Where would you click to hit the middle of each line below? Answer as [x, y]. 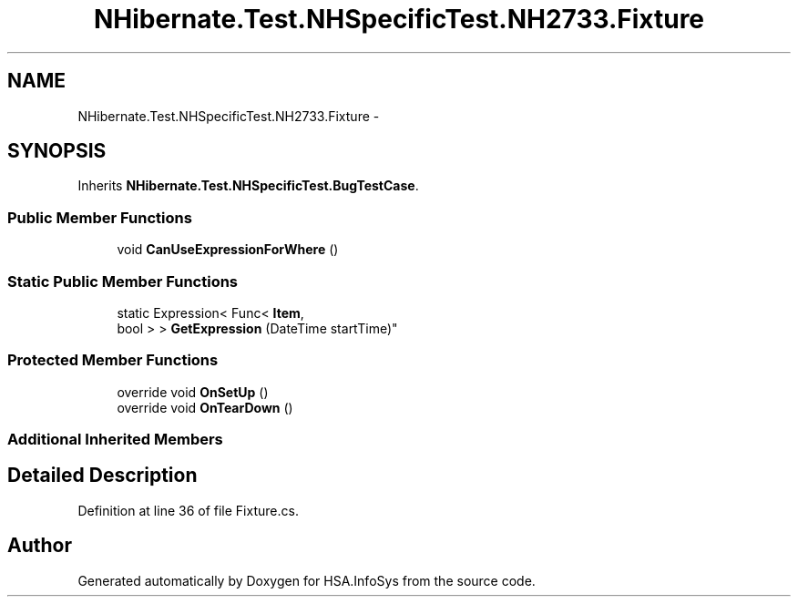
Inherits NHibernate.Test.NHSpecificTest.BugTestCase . [248, 186]
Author [40, 546]
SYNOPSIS [57, 151]
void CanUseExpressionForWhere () [228, 250]
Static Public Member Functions [123, 281]
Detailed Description [102, 476]
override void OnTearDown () [205, 407]
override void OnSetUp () [193, 392]
